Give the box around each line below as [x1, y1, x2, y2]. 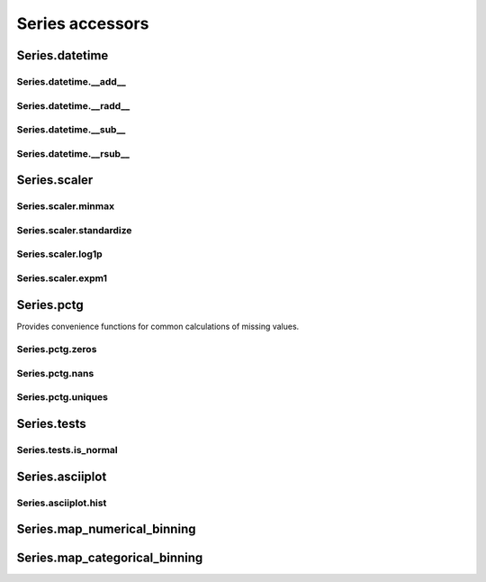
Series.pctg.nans [16, 367, 94, 379]
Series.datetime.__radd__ [16, 99, 130, 112]
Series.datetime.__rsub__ [16, 147, 130, 159]
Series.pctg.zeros [16, 343, 97, 356]
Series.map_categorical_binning [16, 550, 203, 566]
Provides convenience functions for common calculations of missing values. [16, 321, 300, 332]
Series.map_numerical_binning [16, 522, 196, 537]
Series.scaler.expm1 [16, 271, 108, 284]
